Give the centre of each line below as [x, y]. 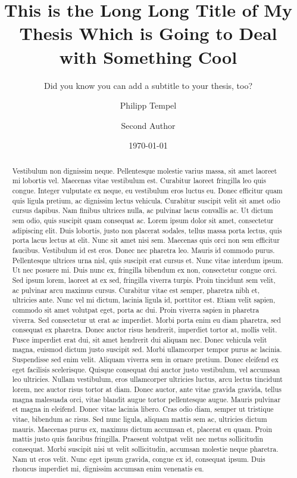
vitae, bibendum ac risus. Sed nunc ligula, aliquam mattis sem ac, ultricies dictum [140, 419]
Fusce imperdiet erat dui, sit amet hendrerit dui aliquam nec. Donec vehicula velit [140, 339]
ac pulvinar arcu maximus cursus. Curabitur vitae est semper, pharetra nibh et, [136, 290]
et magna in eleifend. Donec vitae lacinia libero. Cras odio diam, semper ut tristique [143, 409]
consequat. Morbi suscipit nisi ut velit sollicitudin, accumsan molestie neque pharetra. [145, 449]
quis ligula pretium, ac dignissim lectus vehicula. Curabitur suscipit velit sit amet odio [146, 200]
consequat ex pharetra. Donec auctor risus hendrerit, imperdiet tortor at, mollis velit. [145, 330]
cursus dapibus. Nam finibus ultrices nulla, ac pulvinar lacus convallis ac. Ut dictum [143, 210]
